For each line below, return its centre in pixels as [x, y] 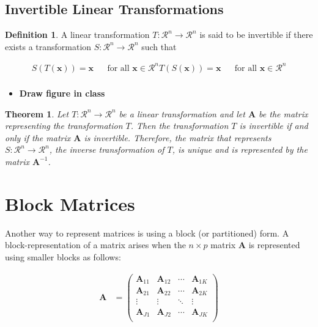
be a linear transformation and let [182, 113]
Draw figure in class [62, 93]
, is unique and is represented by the [240, 149]
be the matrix [283, 113]
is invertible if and [274, 126]
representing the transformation [64, 126]
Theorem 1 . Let [37, 113]
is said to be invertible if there [256, 35]
